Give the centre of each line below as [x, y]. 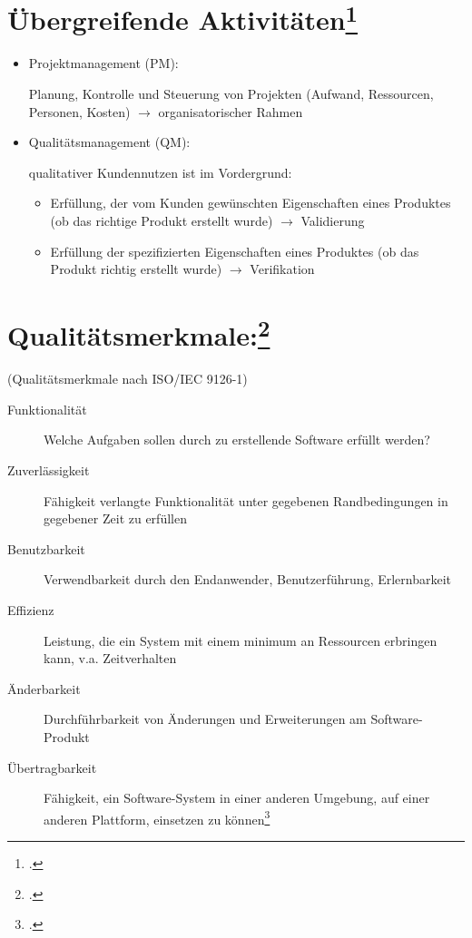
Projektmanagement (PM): [103, 63]
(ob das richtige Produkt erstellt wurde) [162, 221]
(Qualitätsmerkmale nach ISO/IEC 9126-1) [128, 379]
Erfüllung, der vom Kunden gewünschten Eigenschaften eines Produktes [251, 203]
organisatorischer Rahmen [231, 111]
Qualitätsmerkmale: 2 [139, 333]
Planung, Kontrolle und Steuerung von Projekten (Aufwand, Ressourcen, [231, 94]
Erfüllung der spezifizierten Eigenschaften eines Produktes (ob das [235, 251]
